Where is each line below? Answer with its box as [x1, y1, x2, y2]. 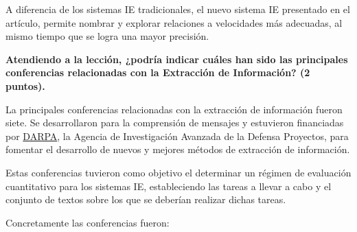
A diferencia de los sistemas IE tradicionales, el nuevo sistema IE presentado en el [5, 2, 350, 16]
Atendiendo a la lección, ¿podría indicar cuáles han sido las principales [5, 51, 348, 66]
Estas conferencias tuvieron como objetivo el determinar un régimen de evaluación [5, 165, 352, 179]
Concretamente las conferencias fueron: [5, 215, 170, 229]
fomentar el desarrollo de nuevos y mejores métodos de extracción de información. [5, 142, 350, 156]
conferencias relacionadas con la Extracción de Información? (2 [5, 65, 310, 80]
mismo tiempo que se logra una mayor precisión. [5, 29, 209, 43]
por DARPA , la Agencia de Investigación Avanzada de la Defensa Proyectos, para [5, 128, 349, 143]
